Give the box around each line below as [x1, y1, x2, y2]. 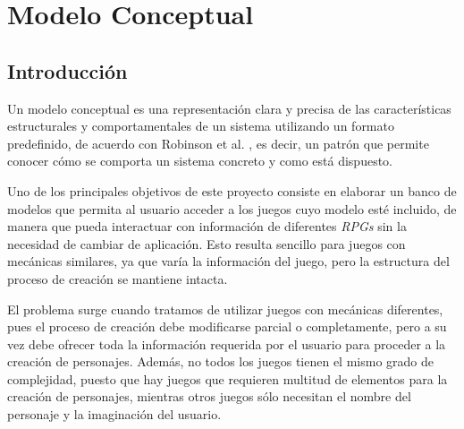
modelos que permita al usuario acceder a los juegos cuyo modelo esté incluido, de [7, 199, 457, 218]
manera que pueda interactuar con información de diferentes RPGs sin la [7, 217, 407, 236]
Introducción [7, 56, 128, 84]
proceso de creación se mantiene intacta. [7, 269, 228, 287]
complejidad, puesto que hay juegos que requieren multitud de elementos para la [7, 369, 448, 388]
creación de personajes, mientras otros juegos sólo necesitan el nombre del [7, 387, 411, 406]
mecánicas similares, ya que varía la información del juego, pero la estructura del [7, 252, 450, 270]
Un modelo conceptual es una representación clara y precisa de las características [7, 99, 451, 117]
